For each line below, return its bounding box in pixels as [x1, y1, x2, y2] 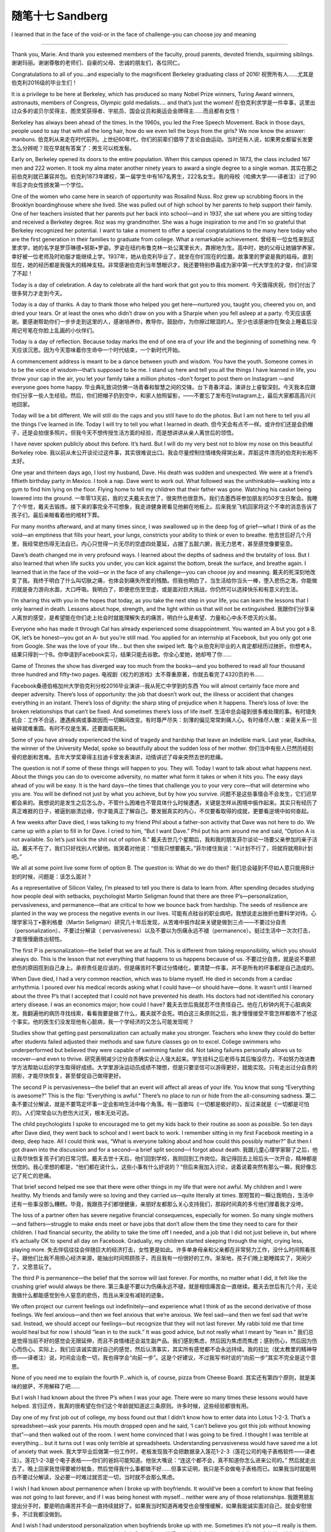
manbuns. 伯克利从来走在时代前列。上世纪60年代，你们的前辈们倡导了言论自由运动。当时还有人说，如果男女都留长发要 [11, 135, 313, 143]
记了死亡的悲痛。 [11, 1172, 55, 1179]
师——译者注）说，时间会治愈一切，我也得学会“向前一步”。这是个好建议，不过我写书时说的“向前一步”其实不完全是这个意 [11, 1354, 316, 1362]
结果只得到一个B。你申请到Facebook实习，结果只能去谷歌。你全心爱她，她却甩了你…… [11, 651, 232, 658]
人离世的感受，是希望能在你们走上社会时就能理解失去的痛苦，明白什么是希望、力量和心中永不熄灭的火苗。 [11, 613, 280, 621]
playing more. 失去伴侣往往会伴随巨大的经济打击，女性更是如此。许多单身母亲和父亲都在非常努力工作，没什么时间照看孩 [11, 1246, 316, 1253]
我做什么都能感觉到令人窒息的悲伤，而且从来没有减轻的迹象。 [11, 1291, 167, 1299]
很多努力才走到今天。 [11, 290, 66, 297]
